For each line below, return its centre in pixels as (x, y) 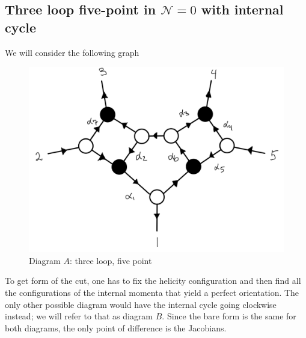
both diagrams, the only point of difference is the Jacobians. (116, 327)
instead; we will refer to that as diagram (79, 316)
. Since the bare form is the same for (229, 316)
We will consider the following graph (72, 52)
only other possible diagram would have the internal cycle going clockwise (141, 304)
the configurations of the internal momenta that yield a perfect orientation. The (152, 293)
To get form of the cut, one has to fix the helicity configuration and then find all (153, 281)
